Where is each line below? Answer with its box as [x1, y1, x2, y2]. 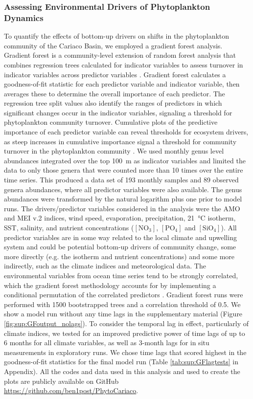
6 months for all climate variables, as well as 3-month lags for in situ [4, 337, 209, 348]
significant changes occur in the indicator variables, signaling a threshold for [4, 107, 232, 117]
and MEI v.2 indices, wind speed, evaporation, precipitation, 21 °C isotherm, [4, 213, 236, 223]
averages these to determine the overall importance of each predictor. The [4, 88, 225, 98]
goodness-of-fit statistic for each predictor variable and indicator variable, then [4, 79, 240, 89]
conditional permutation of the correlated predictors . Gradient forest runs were [4, 289, 243, 300]
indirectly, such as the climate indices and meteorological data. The [4, 261, 206, 271]
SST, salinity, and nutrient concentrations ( [4, 222, 134, 233]
